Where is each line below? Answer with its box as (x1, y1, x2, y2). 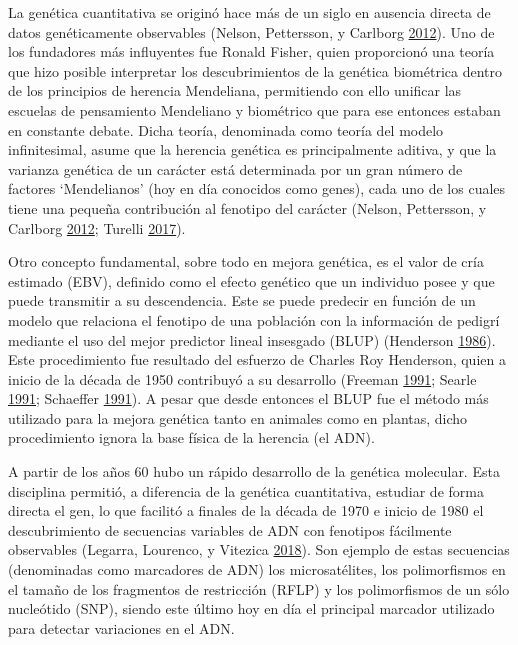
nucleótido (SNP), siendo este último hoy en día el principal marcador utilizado (8, 598, 495, 619)
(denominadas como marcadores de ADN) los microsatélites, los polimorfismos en (8, 559, 506, 580)
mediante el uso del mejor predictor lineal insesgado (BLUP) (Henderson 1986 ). (8, 329, 496, 350)
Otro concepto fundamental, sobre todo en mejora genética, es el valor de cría (8, 251, 484, 272)
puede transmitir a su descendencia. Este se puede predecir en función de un (8, 290, 476, 311)
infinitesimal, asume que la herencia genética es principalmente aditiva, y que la (8, 139, 497, 160)
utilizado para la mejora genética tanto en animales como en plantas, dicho (8, 407, 468, 428)
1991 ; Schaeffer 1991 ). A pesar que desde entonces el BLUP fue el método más (8, 388, 489, 409)
